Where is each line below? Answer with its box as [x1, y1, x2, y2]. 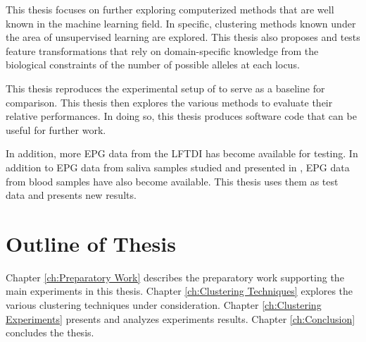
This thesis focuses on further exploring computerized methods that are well [6, 2, 334, 16]
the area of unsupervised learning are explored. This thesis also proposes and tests [6, 30, 360, 44]
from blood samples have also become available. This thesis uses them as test [6, 173, 339, 188]
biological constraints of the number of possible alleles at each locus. [6, 57, 300, 72]
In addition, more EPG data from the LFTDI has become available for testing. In [6, 146, 358, 161]
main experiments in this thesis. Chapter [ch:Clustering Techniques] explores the [6, 283, 353, 298]
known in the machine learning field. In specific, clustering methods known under [6, 16, 356, 30]
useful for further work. [6, 122, 106, 137]
